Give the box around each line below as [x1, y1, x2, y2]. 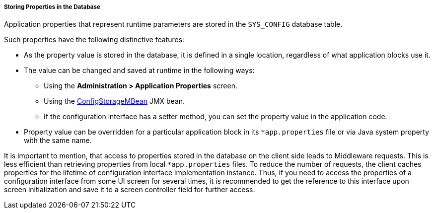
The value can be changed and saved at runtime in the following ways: [24, 66, 255, 75]
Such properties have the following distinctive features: [4, 35, 185, 44]
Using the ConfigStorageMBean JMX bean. [44, 97, 185, 106]
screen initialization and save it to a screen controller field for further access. [4, 185, 255, 194]
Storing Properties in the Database [4, 3, 100, 10]
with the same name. [24, 136, 92, 145]
